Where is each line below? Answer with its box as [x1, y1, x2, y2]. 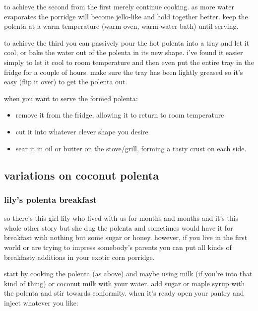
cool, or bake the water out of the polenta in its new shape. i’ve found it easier [4, 47, 243, 58]
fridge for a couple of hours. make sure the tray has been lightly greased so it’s [4, 66, 243, 77]
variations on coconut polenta [4, 167, 159, 183]
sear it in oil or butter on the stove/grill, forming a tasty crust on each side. [15, 143, 247, 153]
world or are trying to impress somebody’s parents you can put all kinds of [4, 242, 232, 252]
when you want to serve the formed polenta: [4, 93, 138, 103]
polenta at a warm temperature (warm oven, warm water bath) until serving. [4, 21, 239, 31]
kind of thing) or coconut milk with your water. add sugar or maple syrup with [4, 278, 245, 288]
